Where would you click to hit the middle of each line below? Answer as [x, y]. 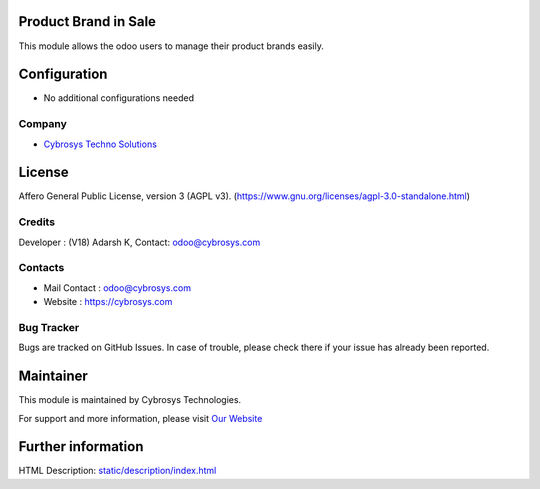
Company [42, 124]
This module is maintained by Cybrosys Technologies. [130, 400]
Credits [36, 222]
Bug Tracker [49, 327]
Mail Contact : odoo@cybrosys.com [117, 287]
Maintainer [53, 376]
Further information [81, 446]
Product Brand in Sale [87, 21]
